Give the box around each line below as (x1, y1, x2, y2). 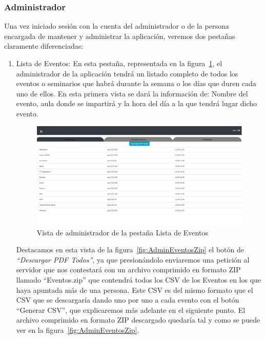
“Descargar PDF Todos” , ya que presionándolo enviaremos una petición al (16, 254, 250, 265)
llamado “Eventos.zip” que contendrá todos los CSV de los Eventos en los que (16, 274, 261, 285)
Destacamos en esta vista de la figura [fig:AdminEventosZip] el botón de (16, 244, 244, 255)
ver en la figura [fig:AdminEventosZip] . (16, 324, 139, 335)
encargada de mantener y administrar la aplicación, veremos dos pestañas (4, 30, 235, 41)
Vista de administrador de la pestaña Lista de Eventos (36, 227, 208, 237)
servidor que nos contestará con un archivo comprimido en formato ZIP (16, 264, 241, 275)
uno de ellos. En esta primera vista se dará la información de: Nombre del (16, 88, 248, 98)
